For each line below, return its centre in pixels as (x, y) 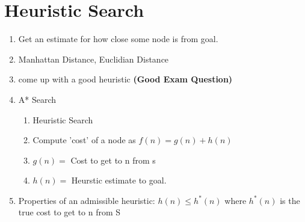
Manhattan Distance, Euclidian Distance (94, 59)
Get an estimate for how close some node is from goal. (118, 39)
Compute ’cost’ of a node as (84, 140)
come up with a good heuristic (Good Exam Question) (125, 79)
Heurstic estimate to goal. (119, 180)
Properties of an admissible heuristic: (87, 200)
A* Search (37, 99)
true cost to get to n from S (69, 212)
